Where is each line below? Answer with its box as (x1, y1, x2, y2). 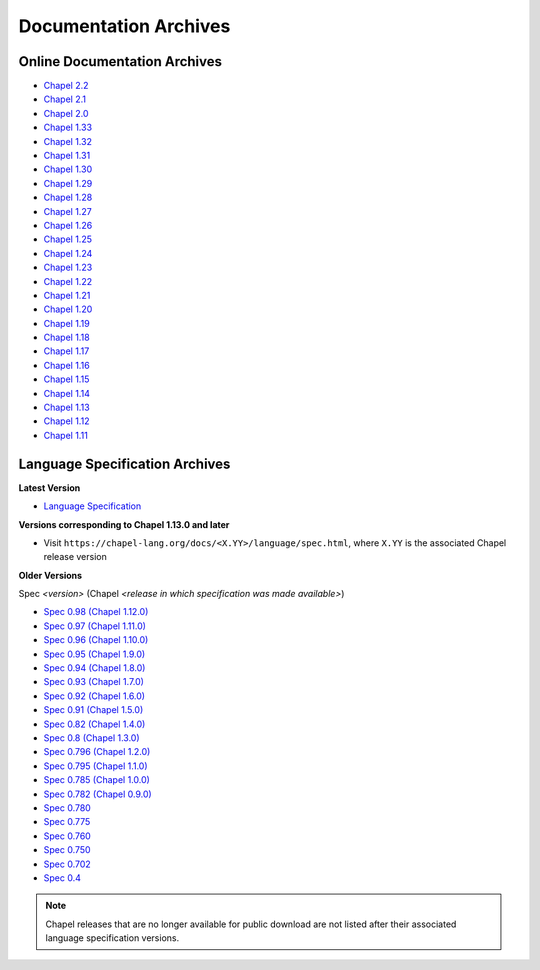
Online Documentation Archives (18, 53, 223, 70)
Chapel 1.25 (43, 233, 92, 245)
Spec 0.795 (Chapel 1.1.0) (43, 760, 149, 772)
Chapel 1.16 (43, 359, 90, 371)
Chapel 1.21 (43, 289, 91, 301)
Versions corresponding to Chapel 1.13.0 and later (18, 518, 230, 530)
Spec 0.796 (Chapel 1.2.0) (43, 746, 151, 758)
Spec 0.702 (43, 858, 92, 870)
